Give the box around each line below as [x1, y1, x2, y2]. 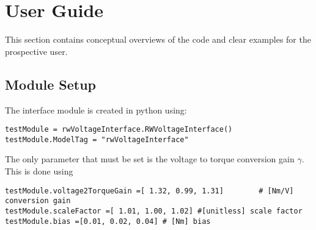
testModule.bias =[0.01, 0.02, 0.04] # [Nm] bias [5, 217, 211, 226]
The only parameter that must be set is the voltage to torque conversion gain [5, 153, 295, 165]
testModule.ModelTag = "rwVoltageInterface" [5, 135, 189, 144]
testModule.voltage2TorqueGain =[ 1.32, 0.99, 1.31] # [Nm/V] [5, 186, 294, 195]
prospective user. [5, 45, 68, 57]
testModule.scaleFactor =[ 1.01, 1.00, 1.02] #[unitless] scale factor [5, 206, 303, 215]
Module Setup [5, 74, 97, 93]
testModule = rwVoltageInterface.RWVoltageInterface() [5, 125, 233, 134]
